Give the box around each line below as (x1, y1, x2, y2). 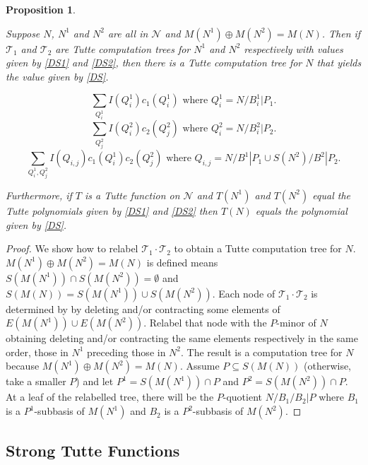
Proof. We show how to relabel (6, 241, 138, 256)
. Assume (179, 358, 220, 373)
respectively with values (244, 41, 343, 56)
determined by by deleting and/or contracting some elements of (6, 301, 280, 316)
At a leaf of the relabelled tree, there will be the (6, 389, 214, 404)
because (6, 358, 40, 373)
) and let (76, 374, 114, 389)
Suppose (6, 25, 40, 40)
